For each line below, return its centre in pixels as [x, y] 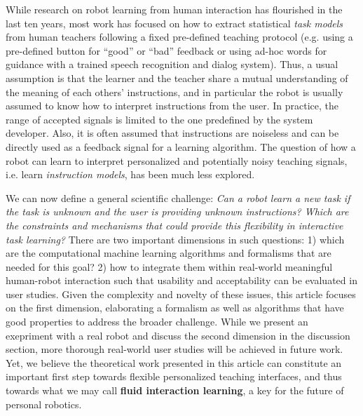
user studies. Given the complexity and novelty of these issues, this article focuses [181, 294]
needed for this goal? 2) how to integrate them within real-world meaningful [169, 266]
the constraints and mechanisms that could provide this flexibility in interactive [174, 225]
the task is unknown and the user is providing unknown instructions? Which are [177, 212]
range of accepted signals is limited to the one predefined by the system [159, 119]
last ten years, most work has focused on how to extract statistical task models [174, 23]
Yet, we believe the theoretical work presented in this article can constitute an [174, 362]
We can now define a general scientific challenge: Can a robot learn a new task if [178, 197]
